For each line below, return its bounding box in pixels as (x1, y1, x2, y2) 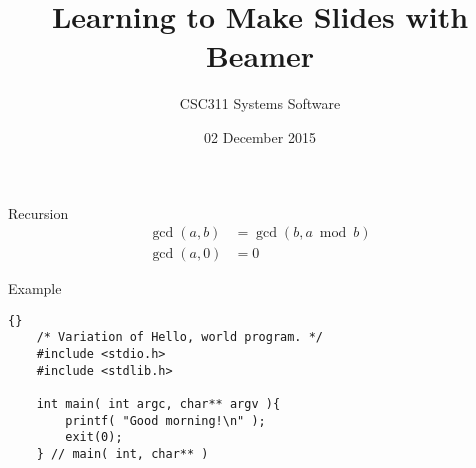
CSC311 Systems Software (179, 93, 341, 114)
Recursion (8, 202, 69, 223)
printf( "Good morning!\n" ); (65, 413, 266, 428)
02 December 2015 (204, 126, 316, 147)
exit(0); (65, 430, 123, 445)
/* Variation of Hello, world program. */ (36, 330, 323, 345)
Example (8, 278, 62, 299)
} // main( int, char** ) (36, 447, 209, 461)
